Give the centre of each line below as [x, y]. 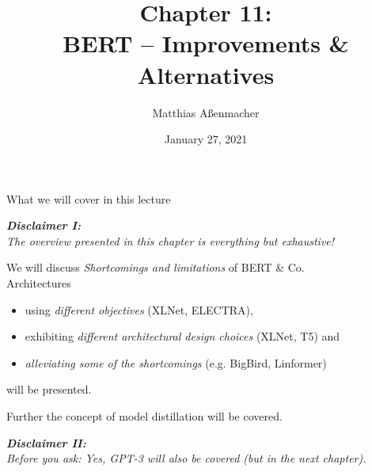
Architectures [39, 283]
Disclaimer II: [46, 442]
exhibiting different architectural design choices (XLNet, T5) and [182, 336]
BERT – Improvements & [206, 43]
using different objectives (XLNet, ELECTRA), [139, 309]
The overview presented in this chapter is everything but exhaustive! [171, 240]
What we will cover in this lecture [89, 198]
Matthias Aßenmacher [206, 112]
